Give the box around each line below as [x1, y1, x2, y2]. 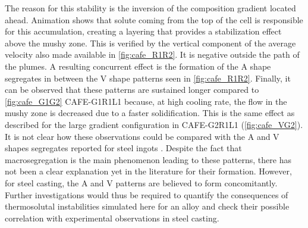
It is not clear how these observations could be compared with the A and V [5, 130, 279, 142]
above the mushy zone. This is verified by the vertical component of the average [5, 36, 296, 49]
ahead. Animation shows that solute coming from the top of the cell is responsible [5, 13, 303, 26]
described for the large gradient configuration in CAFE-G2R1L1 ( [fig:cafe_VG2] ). [5, 118, 303, 130]
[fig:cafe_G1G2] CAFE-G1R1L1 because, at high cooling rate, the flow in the [5, 95, 287, 107]
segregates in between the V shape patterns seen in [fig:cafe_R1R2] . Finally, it [5, 71, 291, 84]
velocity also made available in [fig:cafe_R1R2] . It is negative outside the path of [5, 48, 300, 61]
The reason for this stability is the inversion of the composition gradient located [5, 2, 296, 14]
